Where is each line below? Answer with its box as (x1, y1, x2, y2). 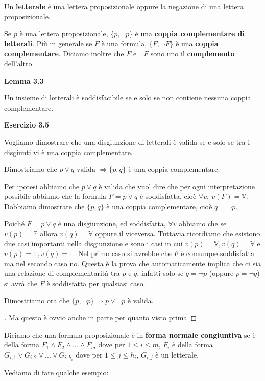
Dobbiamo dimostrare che (4, 200, 85, 211)
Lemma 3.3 (4, 75, 44, 86)
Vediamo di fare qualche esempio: (4, 367, 109, 378)
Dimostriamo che (4, 164, 57, 174)
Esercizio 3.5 (4, 119, 50, 130)
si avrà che (4, 278, 38, 289)
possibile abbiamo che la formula (4, 191, 107, 201)
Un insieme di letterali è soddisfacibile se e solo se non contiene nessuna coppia (4, 92, 251, 103)
